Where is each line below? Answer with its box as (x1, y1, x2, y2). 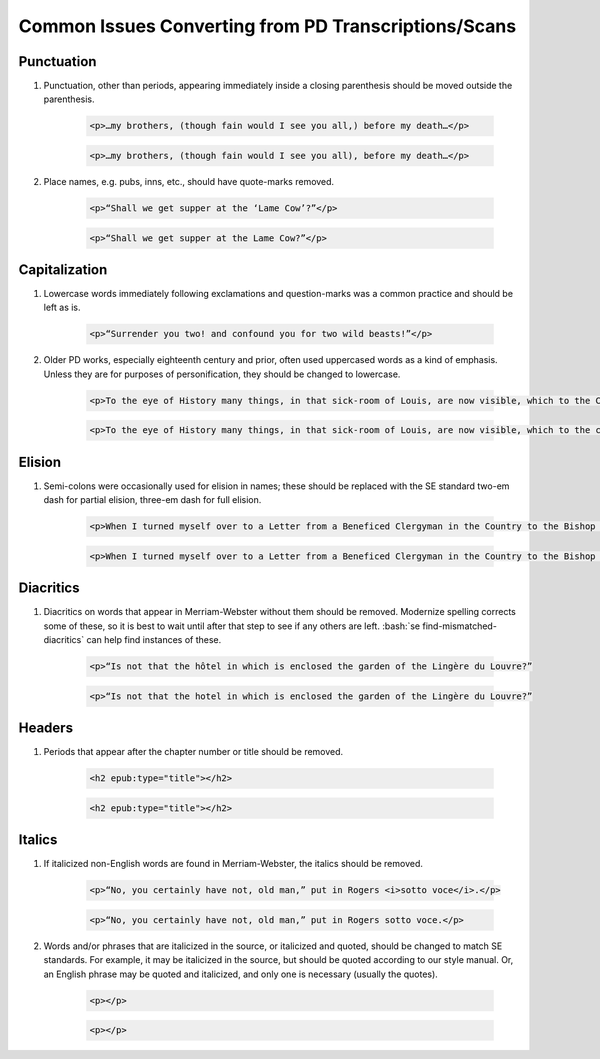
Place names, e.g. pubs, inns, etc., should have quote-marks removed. (43, 176, 335, 187)
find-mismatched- (421, 620, 497, 632)
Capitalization (18, 261, 108, 278)
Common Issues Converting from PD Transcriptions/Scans (18, 15, 517, 37)
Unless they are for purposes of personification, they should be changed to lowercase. (43, 368, 401, 380)
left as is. (43, 301, 81, 314)
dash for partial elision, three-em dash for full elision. (43, 494, 262, 506)
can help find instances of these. (86, 634, 222, 646)
